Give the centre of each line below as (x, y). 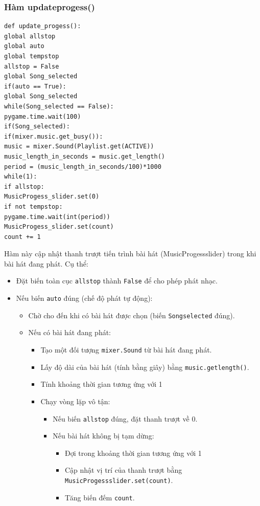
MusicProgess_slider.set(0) (52, 197)
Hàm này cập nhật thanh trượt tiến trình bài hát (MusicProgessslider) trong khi (130, 254)
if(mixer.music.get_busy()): (54, 136)
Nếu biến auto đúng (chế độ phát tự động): (84, 298)
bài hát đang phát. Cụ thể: (46, 263)
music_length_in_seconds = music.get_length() (85, 156)
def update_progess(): (43, 26)
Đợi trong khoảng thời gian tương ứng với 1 (133, 453)
